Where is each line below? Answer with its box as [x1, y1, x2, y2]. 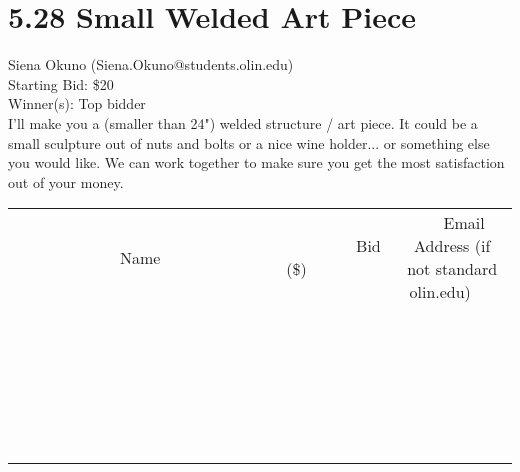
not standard [407, 257, 498, 281]
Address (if [414, 234, 491, 258]
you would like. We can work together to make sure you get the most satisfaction [8, 152, 505, 173]
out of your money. [8, 171, 124, 192]
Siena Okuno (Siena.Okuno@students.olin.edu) [8, 54, 294, 75]
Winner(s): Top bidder [8, 93, 146, 114]
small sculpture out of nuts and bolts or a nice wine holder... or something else [8, 132, 490, 153]
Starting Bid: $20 [8, 73, 114, 94]
